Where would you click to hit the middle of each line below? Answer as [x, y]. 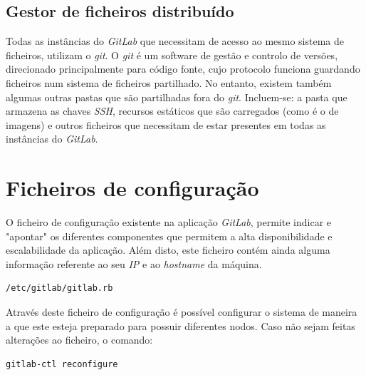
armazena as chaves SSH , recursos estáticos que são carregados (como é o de [172, 111]
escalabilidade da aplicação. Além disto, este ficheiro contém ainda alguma [168, 250]
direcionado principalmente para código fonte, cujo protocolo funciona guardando [183, 69]
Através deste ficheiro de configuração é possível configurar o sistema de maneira [182, 312]
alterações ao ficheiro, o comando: [79, 340]
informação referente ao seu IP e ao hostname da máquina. [134, 263]
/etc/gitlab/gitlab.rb [59, 288]
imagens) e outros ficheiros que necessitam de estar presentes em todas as [166, 124]
